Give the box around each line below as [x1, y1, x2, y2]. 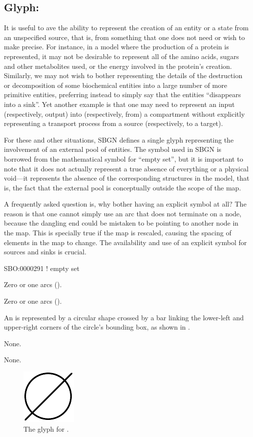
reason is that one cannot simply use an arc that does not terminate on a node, [4, 208, 242, 218]
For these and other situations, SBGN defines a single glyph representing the [4, 134, 234, 145]
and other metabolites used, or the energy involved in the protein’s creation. [4, 61, 232, 71]
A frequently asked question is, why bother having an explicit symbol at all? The [4, 199, 247, 209]
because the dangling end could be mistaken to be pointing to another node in [4, 218, 239, 228]
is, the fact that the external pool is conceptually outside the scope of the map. [4, 182, 241, 192]
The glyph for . [23, 423, 69, 434]
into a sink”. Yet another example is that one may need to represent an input [4, 99, 235, 109]
